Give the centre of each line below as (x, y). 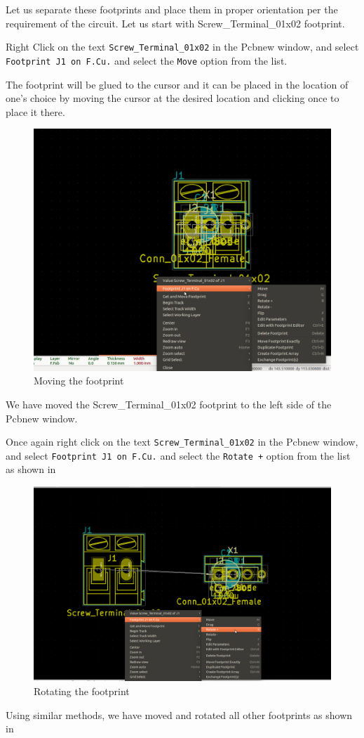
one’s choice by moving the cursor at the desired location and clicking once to (173, 98)
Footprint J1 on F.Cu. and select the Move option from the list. (147, 60)
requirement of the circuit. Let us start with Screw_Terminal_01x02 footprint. (175, 23)
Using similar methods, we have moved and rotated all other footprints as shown (179, 714)
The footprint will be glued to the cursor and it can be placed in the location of (177, 84)
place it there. (35, 111)
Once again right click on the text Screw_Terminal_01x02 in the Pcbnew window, (182, 442)
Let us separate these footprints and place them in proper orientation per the (172, 9)
